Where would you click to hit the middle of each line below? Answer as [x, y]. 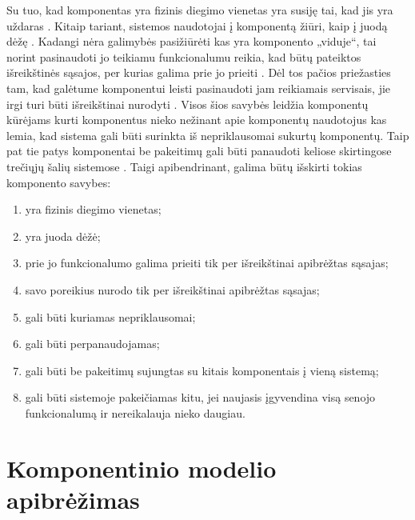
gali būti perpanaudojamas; [92, 344]
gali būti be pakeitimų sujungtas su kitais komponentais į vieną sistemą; [202, 370]
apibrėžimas [73, 499]
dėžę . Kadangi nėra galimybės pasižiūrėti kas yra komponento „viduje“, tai [192, 41]
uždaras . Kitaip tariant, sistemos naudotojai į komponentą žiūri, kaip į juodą [197, 25]
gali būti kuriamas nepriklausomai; [110, 316]
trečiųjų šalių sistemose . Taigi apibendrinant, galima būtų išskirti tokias [184, 166]
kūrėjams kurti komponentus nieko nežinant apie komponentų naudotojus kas [197, 120]
